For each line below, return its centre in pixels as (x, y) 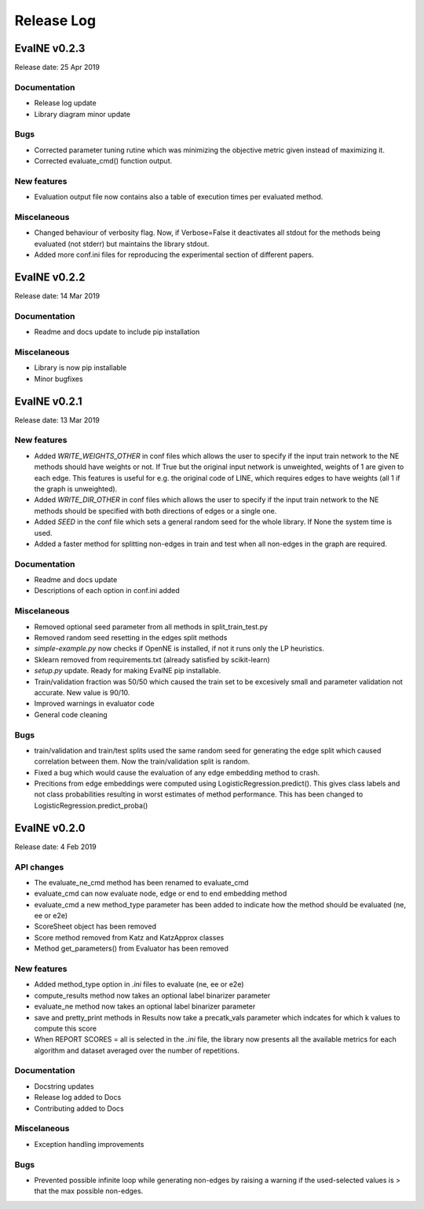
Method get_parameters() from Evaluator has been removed (132, 949)
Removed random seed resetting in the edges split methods (131, 637)
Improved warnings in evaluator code (94, 704)
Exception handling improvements (89, 1144)
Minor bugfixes (58, 379)
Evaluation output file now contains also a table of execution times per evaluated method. (179, 197)
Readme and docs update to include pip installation (117, 332)
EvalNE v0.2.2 (50, 277)
